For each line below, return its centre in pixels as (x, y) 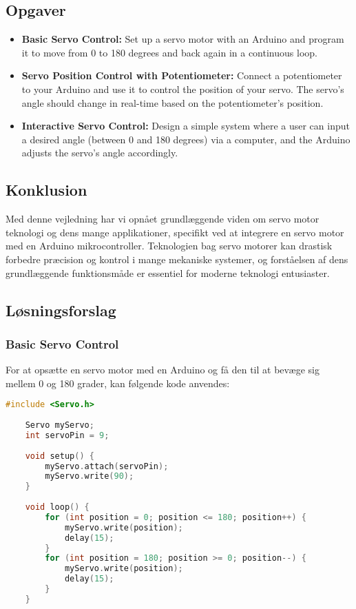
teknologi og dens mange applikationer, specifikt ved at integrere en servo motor (175, 232)
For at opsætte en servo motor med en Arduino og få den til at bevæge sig (163, 370)
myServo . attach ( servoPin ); (107, 466)
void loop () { (57, 507)
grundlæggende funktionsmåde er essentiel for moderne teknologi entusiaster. (168, 272)
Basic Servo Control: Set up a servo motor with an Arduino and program (183, 39)
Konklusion (46, 190)
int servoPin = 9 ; (67, 435)
